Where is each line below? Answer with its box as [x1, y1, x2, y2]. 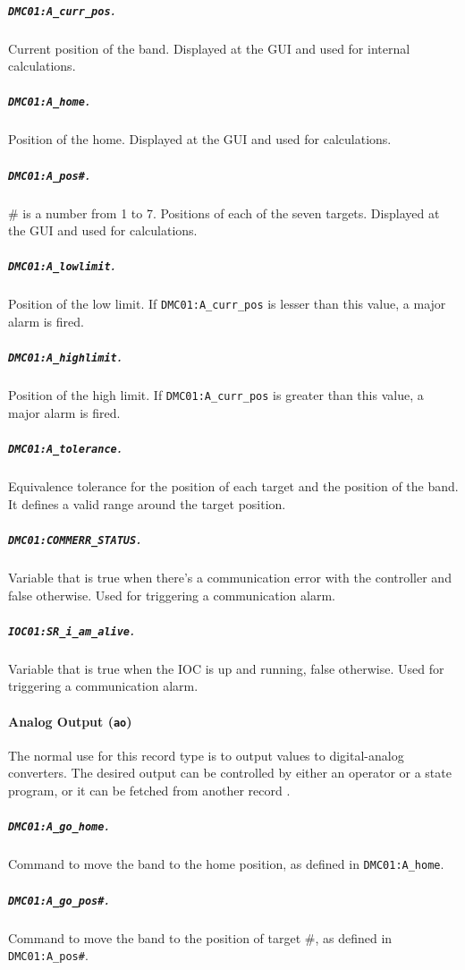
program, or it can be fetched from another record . [8, 781, 291, 800]
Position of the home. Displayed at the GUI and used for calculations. [8, 130, 392, 149]
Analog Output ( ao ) [8, 711, 132, 730]
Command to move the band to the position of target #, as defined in [8, 928, 393, 947]
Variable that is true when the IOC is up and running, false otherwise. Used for [8, 659, 444, 677]
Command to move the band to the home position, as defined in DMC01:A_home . [8, 855, 444, 873]
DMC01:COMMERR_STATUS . [8, 530, 141, 548]
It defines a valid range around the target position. [8, 494, 286, 513]
